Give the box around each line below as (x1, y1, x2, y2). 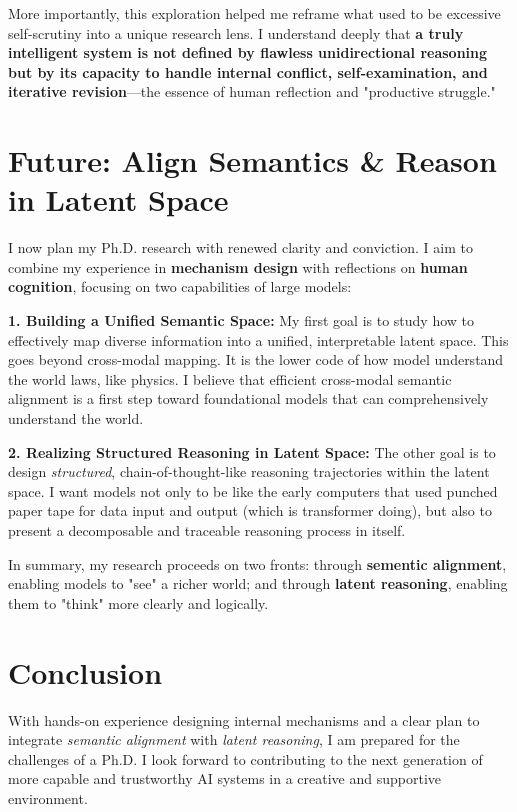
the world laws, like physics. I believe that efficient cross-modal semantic (8, 368, 452, 389)
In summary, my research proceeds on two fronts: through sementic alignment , (8, 553, 507, 574)
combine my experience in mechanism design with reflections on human (8, 256, 468, 277)
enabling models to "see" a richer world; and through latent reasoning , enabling (8, 573, 508, 594)
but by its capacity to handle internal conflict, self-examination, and (8, 61, 488, 82)
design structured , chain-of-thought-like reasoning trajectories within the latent (8, 461, 490, 482)
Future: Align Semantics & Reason (8, 140, 497, 181)
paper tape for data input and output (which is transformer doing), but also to (8, 500, 492, 521)
